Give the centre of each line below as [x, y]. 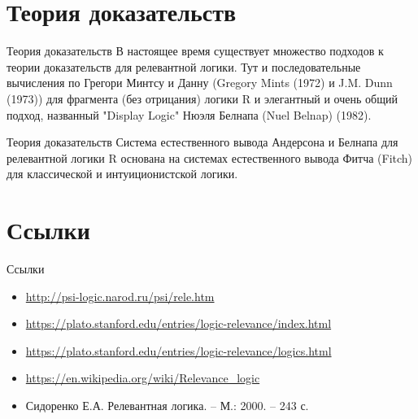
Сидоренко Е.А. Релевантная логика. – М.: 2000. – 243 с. [167, 405]
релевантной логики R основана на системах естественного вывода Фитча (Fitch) [210, 157]
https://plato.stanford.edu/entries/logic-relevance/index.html [179, 323]
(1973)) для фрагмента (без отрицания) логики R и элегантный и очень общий [202, 98]
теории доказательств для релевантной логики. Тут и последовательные [184, 66]
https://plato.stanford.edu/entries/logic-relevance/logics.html [179, 350]
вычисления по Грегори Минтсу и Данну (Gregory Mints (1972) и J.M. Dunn [200, 83]
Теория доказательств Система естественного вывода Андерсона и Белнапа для [202, 142]
